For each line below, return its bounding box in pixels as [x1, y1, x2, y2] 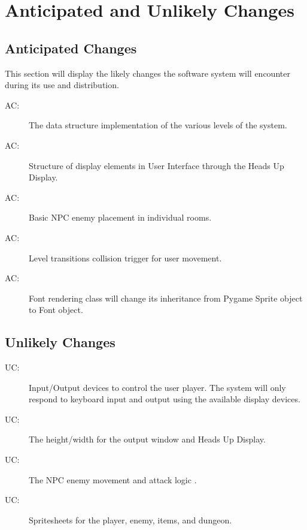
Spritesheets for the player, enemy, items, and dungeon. [29, 513, 232, 526]
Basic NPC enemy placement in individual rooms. [29, 211, 212, 224]
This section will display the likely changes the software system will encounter [5, 67, 290, 79]
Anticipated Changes [5, 38, 137, 57]
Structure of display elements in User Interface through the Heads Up [29, 159, 284, 171]
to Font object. [29, 303, 83, 316]
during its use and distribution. [5, 79, 119, 91]
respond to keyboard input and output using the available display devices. [29, 393, 300, 405]
